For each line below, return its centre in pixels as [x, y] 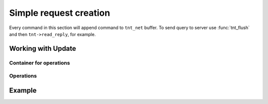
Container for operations [40, 63]
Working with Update [43, 49]
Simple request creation [60, 13]
